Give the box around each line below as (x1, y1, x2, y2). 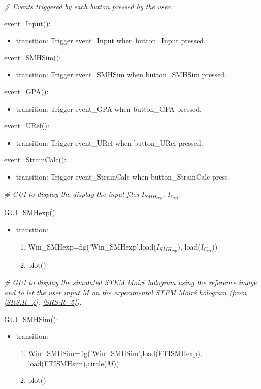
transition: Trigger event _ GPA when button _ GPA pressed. (16, 103, 202, 114)
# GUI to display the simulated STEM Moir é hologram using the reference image (4, 277, 257, 288)
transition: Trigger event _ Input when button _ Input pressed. (16, 35, 206, 46)
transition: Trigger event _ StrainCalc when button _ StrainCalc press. (16, 171, 230, 182)
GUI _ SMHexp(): (4, 207, 57, 218)
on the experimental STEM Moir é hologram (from (91, 287, 247, 297)
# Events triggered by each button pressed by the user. (4, 1, 173, 11)
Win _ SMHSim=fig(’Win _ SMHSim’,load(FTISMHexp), (28, 348, 202, 358)
